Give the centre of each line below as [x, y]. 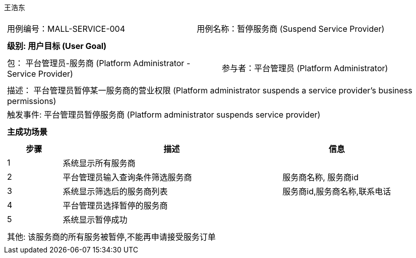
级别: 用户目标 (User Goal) [57, 46]
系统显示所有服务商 [99, 163]
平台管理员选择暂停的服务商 [115, 205]
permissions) [32, 101]
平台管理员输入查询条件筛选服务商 [127, 177]
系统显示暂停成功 [95, 220]
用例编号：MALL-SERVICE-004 [66, 29]
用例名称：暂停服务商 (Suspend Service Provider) [291, 29]
